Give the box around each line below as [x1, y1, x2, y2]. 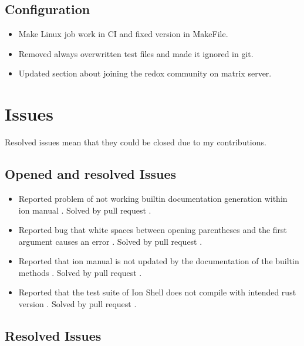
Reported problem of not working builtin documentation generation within [18, 192, 288, 204]
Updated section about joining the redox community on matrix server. [18, 67, 272, 79]
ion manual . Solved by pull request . [18, 204, 151, 216]
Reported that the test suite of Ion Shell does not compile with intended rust [18, 286, 296, 298]
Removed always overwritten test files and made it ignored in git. [18, 47, 254, 59]
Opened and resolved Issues [5, 165, 177, 183]
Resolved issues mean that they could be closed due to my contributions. [5, 136, 266, 148]
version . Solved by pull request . [18, 298, 137, 310]
